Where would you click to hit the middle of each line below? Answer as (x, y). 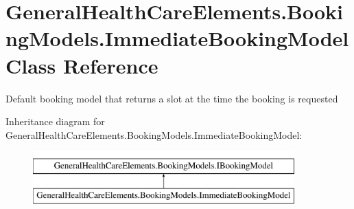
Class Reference (82, 65)
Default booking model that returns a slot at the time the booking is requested (172, 98)
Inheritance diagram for (55, 121)
